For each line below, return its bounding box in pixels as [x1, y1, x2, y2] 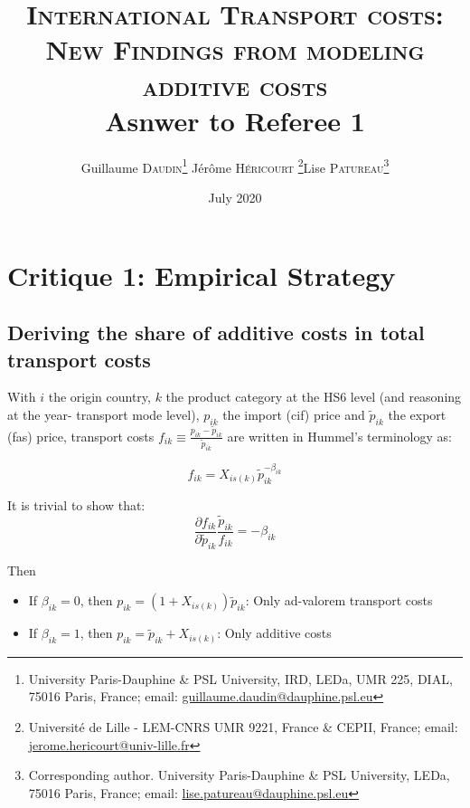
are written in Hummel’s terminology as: [227, 426, 452, 445]
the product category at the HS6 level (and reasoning [165, 387, 462, 406]
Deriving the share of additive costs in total [7, 318, 425, 347]
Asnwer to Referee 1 [105, 101, 365, 138]
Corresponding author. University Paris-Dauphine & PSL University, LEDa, [28, 765, 450, 784]
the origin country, [48, 387, 151, 406]
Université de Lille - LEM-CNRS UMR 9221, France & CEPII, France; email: [28, 718, 458, 737]
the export [388, 404, 446, 423]
